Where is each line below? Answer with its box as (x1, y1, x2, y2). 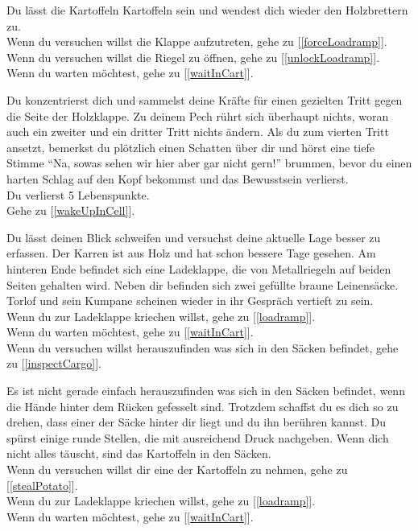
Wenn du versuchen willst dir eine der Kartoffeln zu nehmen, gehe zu (6, 461, 348, 478)
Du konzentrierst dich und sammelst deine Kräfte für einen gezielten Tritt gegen (6, 91, 403, 108)
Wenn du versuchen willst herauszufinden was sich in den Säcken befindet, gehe (6, 339, 399, 356)
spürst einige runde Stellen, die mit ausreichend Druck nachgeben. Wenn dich (6, 429, 389, 446)
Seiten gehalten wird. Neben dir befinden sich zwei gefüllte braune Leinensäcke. (6, 276, 399, 293)
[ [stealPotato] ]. (6, 476, 78, 493)
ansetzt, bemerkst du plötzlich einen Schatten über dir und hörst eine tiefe (6, 138, 375, 155)
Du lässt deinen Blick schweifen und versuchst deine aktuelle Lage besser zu (6, 228, 381, 245)
